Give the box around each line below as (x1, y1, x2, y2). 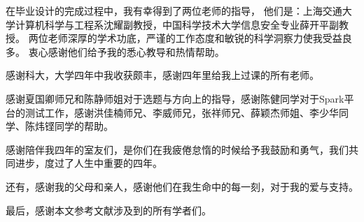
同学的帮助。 (54, 119, 113, 133)
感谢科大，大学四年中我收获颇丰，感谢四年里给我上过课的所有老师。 (6, 68, 319, 82)
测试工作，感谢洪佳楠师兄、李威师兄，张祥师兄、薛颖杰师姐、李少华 (24, 105, 339, 119)
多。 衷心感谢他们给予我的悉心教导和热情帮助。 (6, 44, 225, 59)
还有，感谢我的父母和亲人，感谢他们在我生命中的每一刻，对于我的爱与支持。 (6, 179, 358, 193)
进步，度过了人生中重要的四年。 (15, 156, 162, 170)
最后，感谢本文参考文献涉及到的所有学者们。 (6, 202, 211, 217)
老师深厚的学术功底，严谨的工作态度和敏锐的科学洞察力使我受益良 (48, 31, 352, 45)
